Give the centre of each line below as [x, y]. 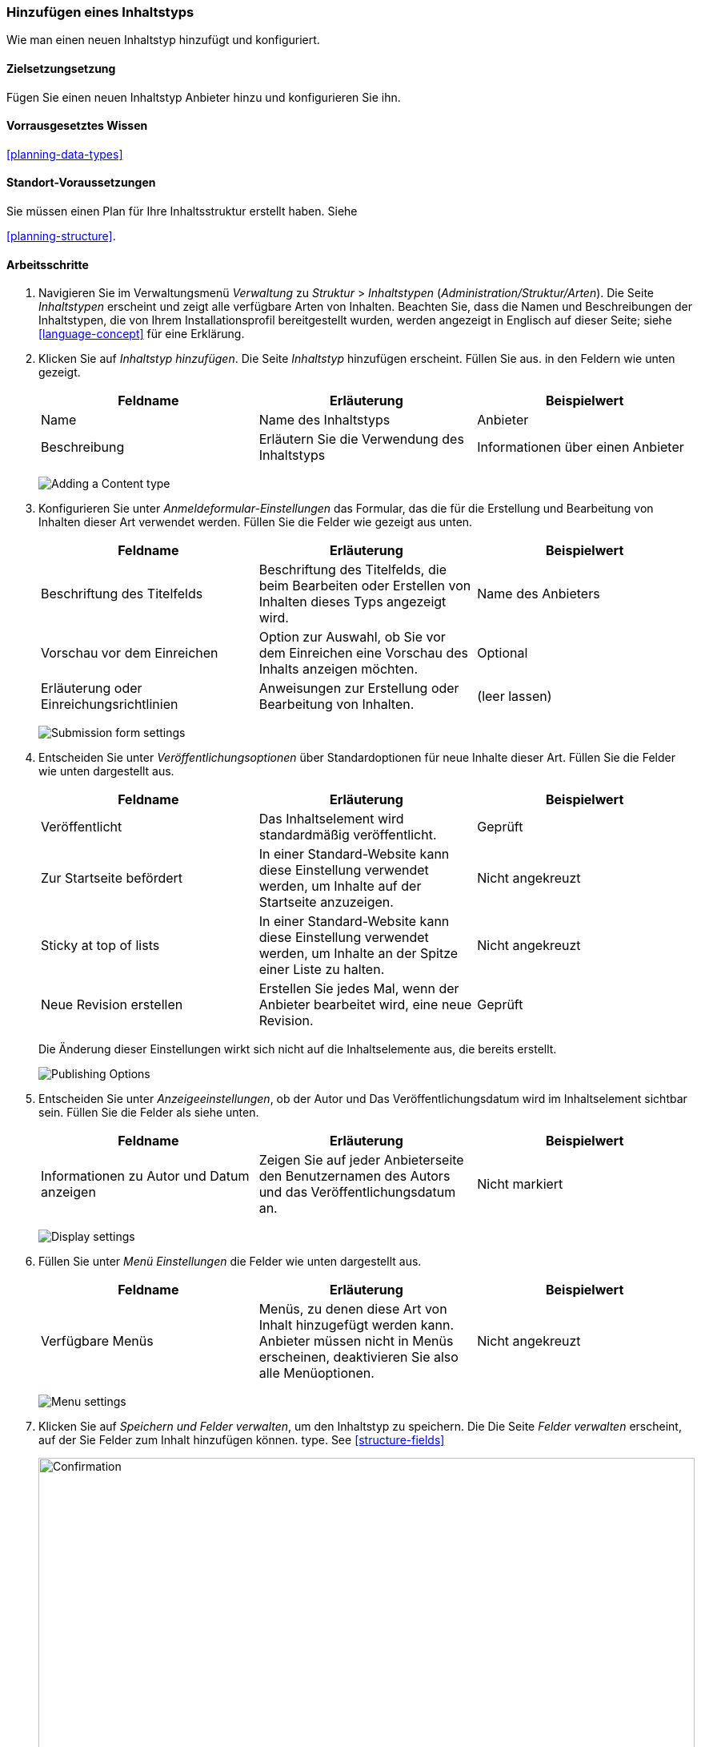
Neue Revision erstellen [112, 1005]
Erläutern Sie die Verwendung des [361, 439]
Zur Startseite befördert [112, 878]
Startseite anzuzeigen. [326, 902]
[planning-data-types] [65, 154]
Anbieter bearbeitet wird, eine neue [365, 1005]
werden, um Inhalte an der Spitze [359, 954]
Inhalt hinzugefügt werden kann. [357, 1325]
